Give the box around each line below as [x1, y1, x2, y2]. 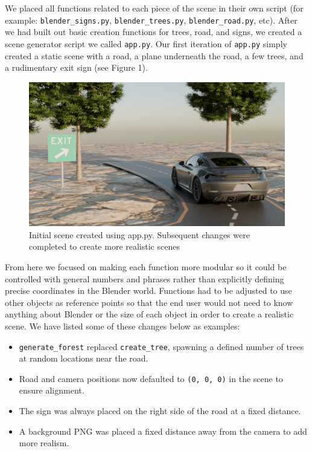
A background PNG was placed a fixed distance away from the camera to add [19, 424, 307, 437]
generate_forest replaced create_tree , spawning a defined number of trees [19, 340, 304, 352]
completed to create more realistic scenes [29, 240, 180, 253]
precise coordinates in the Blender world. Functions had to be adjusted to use [5, 284, 292, 297]
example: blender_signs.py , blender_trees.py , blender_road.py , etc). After [5, 13, 298, 26]
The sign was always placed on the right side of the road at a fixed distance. [19, 404, 301, 417]
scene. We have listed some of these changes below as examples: [5, 319, 240, 332]
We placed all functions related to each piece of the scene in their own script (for [5, 2, 304, 14]
